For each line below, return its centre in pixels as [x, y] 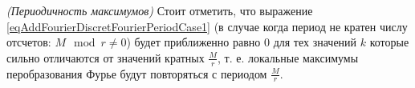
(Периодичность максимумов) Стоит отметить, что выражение [160, 10]
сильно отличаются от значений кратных [106, 57]
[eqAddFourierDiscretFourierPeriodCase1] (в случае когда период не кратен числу [207, 26]
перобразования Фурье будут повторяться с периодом [137, 73]
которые [389, 42]
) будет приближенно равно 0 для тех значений [242, 42]
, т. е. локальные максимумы [288, 57]
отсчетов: [29, 42]
